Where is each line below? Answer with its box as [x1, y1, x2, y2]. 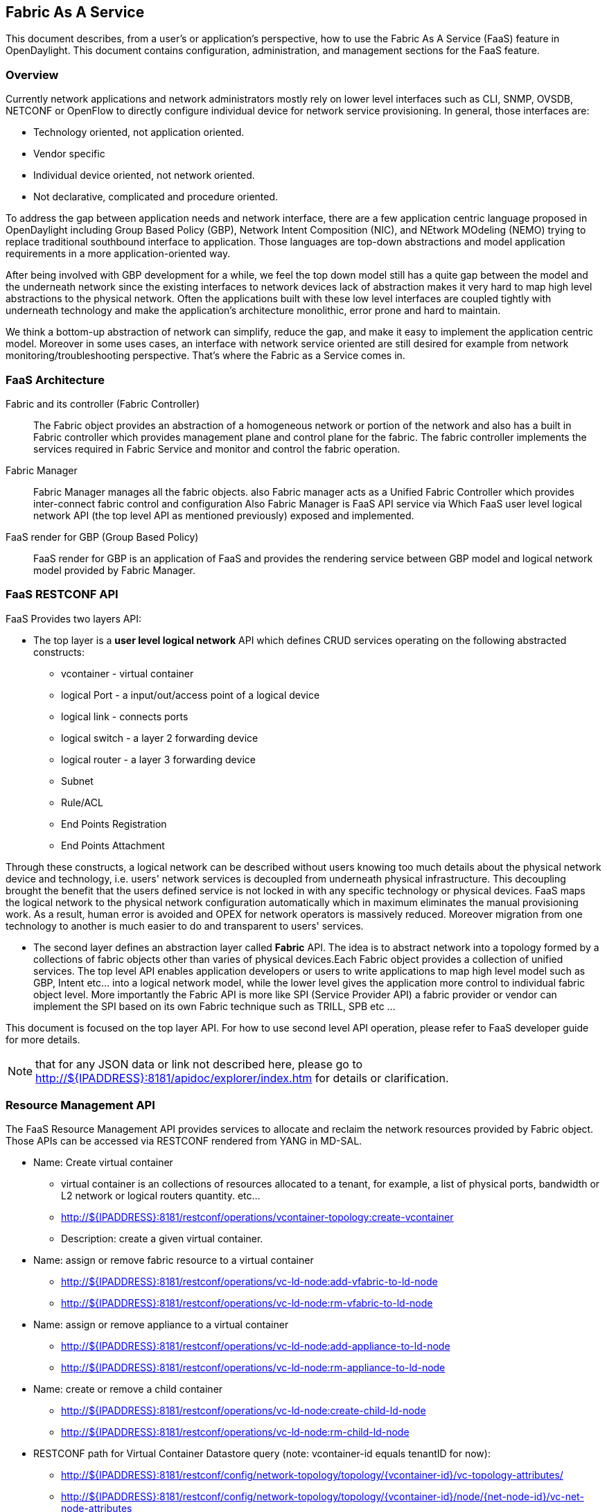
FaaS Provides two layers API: [6, 612, 142, 625]
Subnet [61, 774, 94, 787]
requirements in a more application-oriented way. [6, 247, 231, 260]
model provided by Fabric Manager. [33, 564, 195, 576]
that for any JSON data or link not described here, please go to [35, 1057, 363, 1071]
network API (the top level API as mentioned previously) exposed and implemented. [33, 509, 414, 521]
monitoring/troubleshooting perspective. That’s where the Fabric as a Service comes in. [6, 349, 405, 362]
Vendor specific [33, 148, 105, 160]
